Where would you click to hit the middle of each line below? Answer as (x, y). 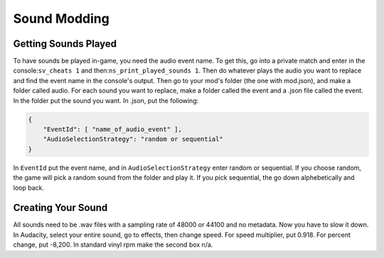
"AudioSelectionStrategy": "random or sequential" (133, 139)
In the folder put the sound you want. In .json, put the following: (106, 100)
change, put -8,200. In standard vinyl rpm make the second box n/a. (113, 244)
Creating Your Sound (60, 208)
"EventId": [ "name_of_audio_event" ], (113, 129)
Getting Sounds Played (65, 44)
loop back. (28, 188)
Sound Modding (61, 18)
